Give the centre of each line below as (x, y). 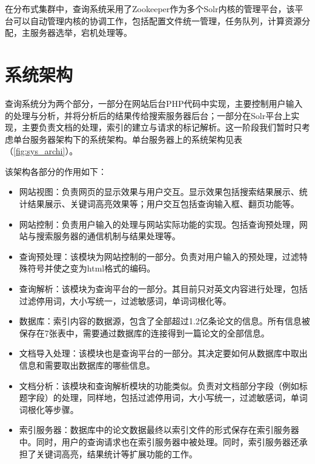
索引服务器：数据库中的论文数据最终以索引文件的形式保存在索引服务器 (159, 430)
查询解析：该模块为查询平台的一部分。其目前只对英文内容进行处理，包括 (163, 289)
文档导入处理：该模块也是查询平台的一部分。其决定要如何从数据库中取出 (163, 353)
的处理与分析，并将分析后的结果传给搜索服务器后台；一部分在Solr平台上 (148, 115)
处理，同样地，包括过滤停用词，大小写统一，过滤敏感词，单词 (184, 397)
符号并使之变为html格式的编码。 (91, 268)
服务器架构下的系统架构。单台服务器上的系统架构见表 (136, 139)
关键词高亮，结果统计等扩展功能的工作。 (117, 453)
